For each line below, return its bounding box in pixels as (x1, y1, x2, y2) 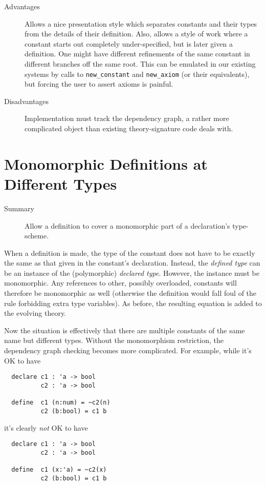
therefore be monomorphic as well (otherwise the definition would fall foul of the (4, 288, 257, 298)
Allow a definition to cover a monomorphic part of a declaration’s (25, 220, 230, 231)
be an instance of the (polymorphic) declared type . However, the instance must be (4, 267, 259, 278)
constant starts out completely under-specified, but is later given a (25, 38, 233, 49)
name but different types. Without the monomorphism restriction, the (4, 335, 224, 346)
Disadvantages (4, 95, 49, 106)
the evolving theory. (4, 308, 66, 318)
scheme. (25, 230, 49, 241)
